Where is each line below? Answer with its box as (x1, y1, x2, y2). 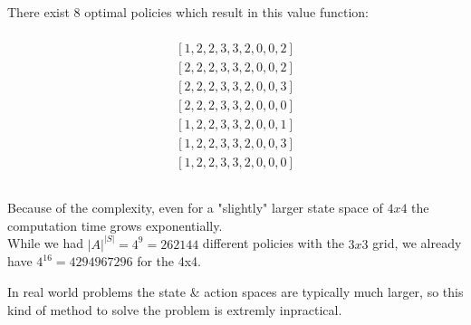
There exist (7, 3, 70, 21)
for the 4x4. (137, 252, 202, 271)
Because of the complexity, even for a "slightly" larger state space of (7, 198, 383, 217)
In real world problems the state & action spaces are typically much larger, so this (7, 282, 464, 301)
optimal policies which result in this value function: (84, 3, 370, 21)
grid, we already (372, 234, 462, 253)
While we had (7, 234, 83, 253)
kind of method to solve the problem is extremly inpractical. (7, 300, 342, 319)
